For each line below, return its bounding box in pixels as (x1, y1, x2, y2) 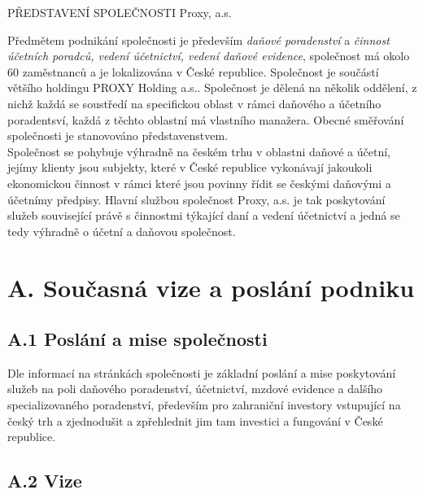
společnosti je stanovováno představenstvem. (7, 127, 229, 144)
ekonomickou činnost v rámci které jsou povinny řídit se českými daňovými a (7, 174, 391, 191)
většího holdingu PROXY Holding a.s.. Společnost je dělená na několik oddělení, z (7, 79, 417, 96)
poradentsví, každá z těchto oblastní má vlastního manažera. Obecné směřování (7, 111, 404, 128)
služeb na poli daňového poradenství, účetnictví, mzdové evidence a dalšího (7, 380, 383, 397)
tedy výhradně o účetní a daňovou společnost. (7, 222, 236, 239)
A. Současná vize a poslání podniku (7, 270, 415, 304)
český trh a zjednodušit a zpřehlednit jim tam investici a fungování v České (7, 412, 383, 429)
